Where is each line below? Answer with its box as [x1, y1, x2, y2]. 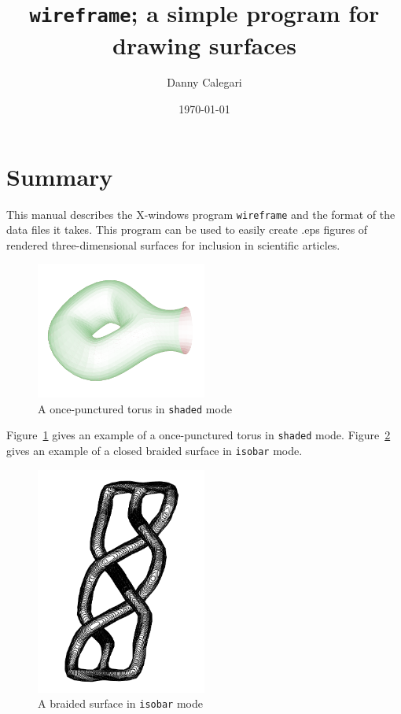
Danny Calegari [167, 74, 242, 91]
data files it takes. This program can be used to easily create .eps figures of [6, 221, 368, 238]
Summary [6, 160, 113, 192]
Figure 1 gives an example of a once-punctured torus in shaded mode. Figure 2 [6, 427, 391, 443]
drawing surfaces [112, 28, 296, 61]
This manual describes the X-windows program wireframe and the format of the [6, 205, 395, 222]
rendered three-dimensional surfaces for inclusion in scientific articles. [6, 236, 340, 253]
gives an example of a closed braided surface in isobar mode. [6, 442, 303, 459]
